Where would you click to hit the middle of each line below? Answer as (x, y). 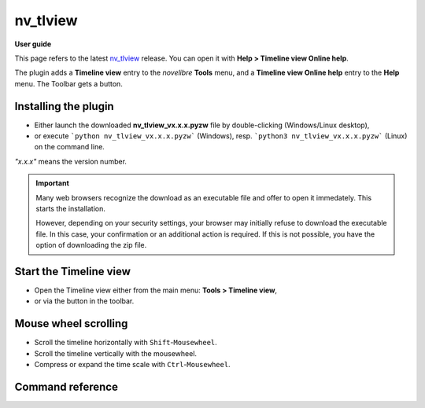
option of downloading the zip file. (91, 245)
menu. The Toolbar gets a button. (69, 83)
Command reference (66, 386)
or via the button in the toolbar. (84, 301)
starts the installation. (70, 208)
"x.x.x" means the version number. (71, 161)
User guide (33, 44)
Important (53, 183)
